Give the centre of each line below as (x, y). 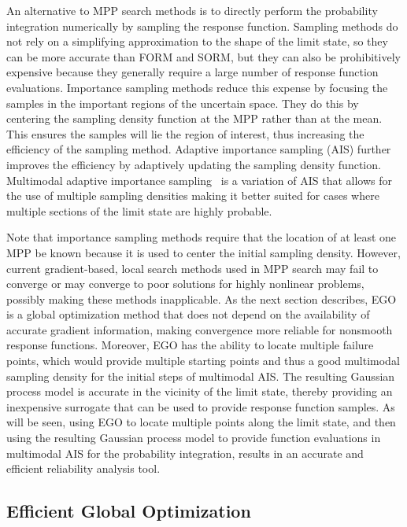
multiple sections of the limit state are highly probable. (139, 210)
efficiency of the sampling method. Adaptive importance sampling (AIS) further (199, 149)
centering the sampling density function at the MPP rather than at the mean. (194, 118)
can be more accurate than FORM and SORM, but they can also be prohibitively (203, 56)
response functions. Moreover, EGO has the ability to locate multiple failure (190, 345)
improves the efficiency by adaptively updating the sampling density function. (194, 164)
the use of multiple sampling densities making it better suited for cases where (193, 195)
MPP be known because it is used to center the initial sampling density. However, (203, 252)
